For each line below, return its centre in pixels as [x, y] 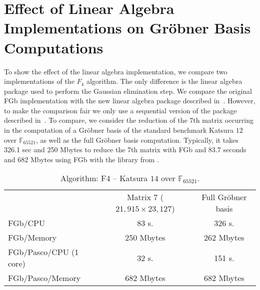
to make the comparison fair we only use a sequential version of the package [120, 110]
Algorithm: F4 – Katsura [104, 178]
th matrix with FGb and [169, 149]
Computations [54, 47]
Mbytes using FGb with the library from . [94, 159]
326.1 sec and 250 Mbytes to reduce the [65, 149]
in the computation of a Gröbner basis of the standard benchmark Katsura [119, 130]
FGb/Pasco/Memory [44, 278]
